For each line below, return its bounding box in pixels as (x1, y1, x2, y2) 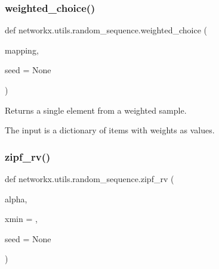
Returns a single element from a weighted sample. (5, 104, 187, 116)
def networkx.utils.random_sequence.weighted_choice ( (5, 24, 207, 36)
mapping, (5, 43, 39, 56)
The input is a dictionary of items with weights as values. (5, 124, 215, 136)
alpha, (5, 192, 27, 205)
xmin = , (5, 212, 38, 225)
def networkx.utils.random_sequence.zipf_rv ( (5, 173, 174, 184)
